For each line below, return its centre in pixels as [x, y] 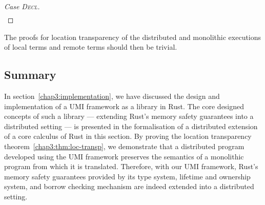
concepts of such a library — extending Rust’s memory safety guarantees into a [129, 116]
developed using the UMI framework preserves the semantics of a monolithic [124, 156]
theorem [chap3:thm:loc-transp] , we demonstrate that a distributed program [124, 146]
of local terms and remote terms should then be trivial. [91, 47]
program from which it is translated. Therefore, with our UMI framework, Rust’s [131, 166]
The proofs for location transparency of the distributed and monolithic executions [133, 37]
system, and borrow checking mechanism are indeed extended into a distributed [129, 186]
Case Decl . [22, 6]
